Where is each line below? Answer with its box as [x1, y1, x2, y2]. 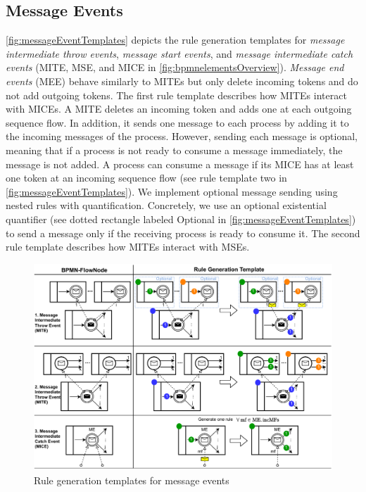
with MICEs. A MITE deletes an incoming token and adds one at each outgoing [6, 101, 352, 116]
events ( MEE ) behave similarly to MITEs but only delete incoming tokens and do [6, 73, 358, 88]
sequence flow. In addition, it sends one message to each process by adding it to [6, 115, 349, 130]
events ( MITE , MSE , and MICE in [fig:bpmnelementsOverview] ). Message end [6, 60, 344, 75]
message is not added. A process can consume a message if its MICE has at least [6, 156, 354, 171]
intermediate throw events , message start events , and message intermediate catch [6, 46, 353, 61]
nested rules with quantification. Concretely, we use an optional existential [6, 198, 327, 213]
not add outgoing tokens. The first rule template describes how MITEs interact [6, 87, 347, 102]
